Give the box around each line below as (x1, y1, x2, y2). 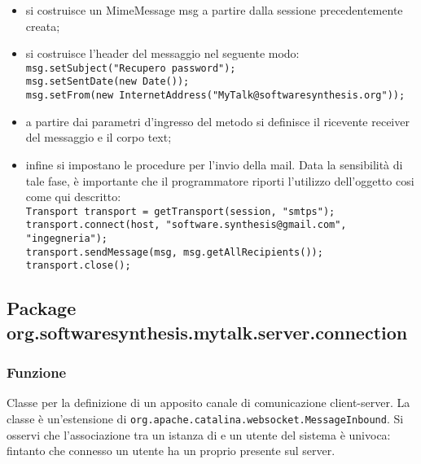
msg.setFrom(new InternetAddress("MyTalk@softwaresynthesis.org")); (25, 90, 406, 102)
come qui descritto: (25, 188, 121, 205)
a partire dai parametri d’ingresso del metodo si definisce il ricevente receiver (25, 112, 410, 129)
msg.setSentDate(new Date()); (25, 76, 190, 88)
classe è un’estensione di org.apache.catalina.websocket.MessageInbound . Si (7, 409, 404, 427)
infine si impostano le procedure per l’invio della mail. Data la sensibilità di (25, 155, 403, 173)
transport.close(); (25, 260, 131, 272)
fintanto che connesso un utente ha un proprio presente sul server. (7, 442, 335, 459)
